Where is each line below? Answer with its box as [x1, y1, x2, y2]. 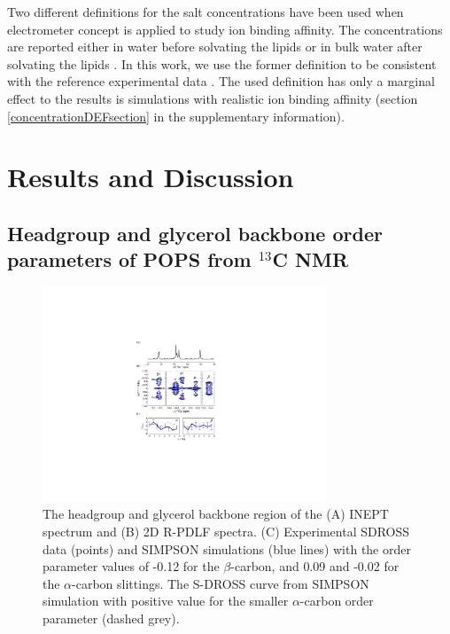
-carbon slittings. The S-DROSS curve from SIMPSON [72, 574, 369, 592]
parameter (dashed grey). [43, 608, 180, 627]
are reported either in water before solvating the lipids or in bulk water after [7, 37, 423, 56]
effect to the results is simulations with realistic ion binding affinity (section [7, 89, 418, 107]
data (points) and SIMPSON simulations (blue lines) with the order [43, 539, 411, 558]
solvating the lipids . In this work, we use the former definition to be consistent [7, 54, 437, 73]
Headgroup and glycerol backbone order [7, 219, 383, 247]
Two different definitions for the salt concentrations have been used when [7, 3, 404, 20]
